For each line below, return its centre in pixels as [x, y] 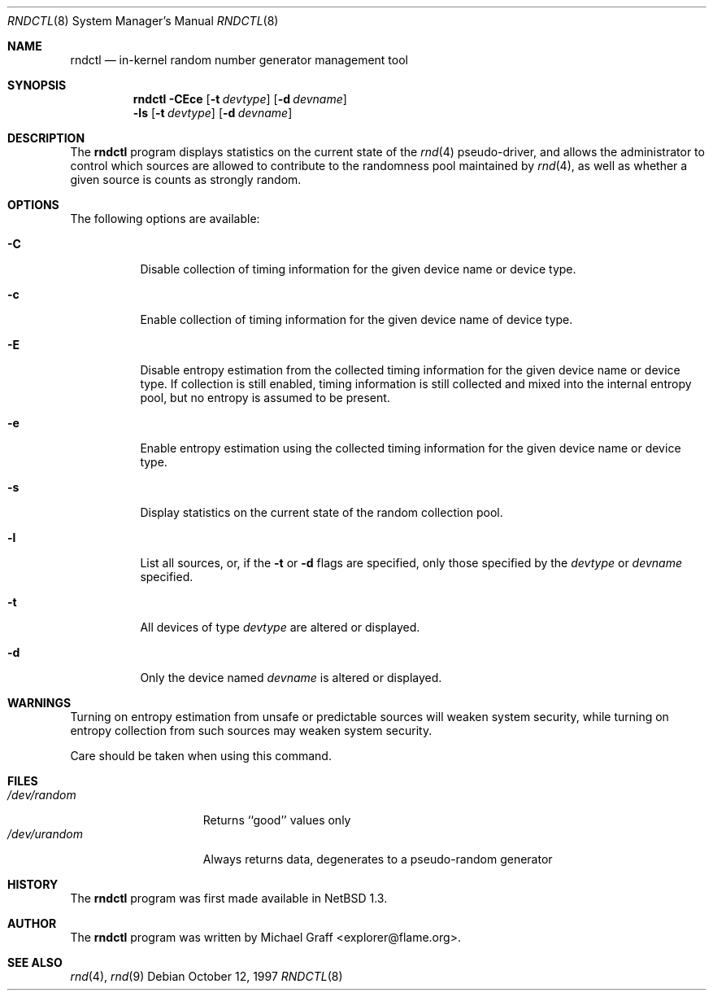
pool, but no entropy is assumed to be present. [265, 398]
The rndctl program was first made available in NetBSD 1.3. [229, 898]
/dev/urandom [45, 834]
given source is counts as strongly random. [186, 179]
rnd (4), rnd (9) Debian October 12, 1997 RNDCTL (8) [207, 976]
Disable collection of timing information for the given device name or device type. [358, 269]
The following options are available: [165, 219]
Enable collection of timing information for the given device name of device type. [356, 319]
